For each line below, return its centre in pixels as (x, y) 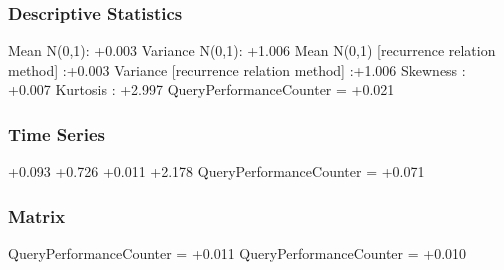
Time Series (56, 133)
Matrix (37, 215)
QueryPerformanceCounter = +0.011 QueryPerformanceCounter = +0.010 (237, 253)
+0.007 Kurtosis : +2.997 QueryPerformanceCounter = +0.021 (201, 89)
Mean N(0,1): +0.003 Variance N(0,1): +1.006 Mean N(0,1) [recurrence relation (252, 50)
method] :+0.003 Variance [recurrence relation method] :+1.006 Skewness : (237, 69)
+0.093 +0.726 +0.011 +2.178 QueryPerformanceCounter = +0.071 (216, 171)
